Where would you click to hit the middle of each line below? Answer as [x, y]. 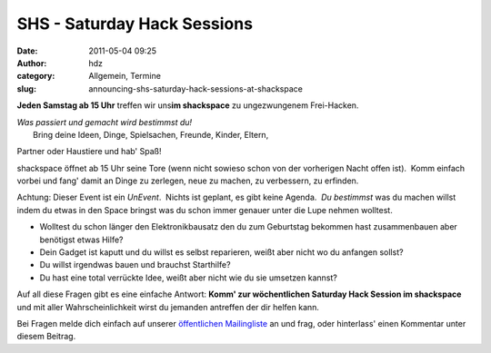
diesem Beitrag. [46, 337]
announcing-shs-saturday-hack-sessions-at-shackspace [196, 88]
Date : [27, 51]
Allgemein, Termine [125, 76]
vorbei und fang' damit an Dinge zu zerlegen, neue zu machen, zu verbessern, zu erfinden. [188, 181]
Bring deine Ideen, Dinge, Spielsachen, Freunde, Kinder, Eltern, [151, 134]
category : [36, 76]
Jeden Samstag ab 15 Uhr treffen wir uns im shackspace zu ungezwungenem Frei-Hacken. [188, 105]
